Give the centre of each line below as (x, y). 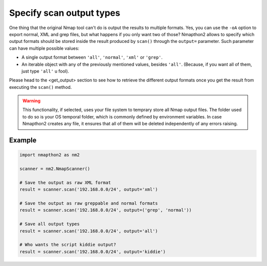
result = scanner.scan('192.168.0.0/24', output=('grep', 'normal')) (106, 210)
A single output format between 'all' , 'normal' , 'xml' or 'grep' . (92, 57)
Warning (31, 101)
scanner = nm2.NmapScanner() (55, 169)
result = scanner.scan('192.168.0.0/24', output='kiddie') (92, 251)
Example (23, 140)
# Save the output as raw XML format (65, 182)
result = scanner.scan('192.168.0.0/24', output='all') (89, 231)
